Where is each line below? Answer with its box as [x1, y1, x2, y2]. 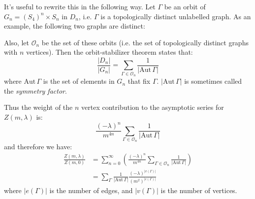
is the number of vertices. [160, 185, 237, 196]
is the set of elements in [43, 76, 115, 86]
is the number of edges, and [49, 185, 133, 196]
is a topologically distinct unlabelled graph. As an [100, 11, 251, 21]
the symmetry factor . [4, 85, 67, 96]
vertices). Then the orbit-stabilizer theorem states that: [26, 47, 193, 57]
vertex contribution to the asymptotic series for [81, 102, 224, 112]
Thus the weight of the [4, 102, 73, 112]
